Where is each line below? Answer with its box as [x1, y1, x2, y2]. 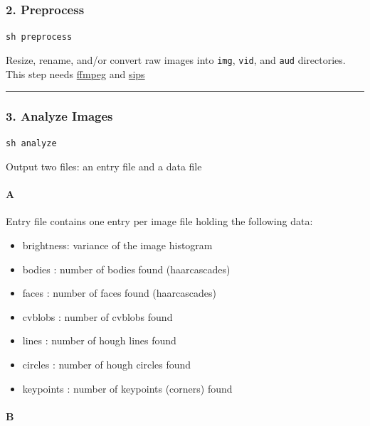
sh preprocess [6, 32, 73, 43]
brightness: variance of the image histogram [22, 237, 213, 252]
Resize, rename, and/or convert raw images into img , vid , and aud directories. [6, 52, 346, 67]
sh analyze [6, 138, 57, 149]
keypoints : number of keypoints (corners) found [22, 381, 233, 395]
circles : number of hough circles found [22, 356, 191, 371]
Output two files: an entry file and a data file [6, 159, 202, 173]
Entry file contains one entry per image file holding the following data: [6, 214, 313, 229]
